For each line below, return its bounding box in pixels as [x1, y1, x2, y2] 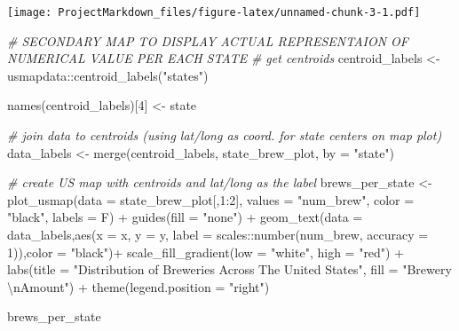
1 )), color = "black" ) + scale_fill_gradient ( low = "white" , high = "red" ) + [7, 242, 405, 261]
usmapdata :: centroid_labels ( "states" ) [7, 66, 209, 84]
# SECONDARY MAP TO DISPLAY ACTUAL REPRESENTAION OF [7, 31, 408, 50]
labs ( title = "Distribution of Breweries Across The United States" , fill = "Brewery [7, 260, 452, 279]
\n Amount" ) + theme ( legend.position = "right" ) [7, 277, 270, 296]
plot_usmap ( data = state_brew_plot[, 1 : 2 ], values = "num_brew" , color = [7, 190, 415, 209]
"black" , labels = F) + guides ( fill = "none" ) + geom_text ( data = [7, 208, 363, 226]
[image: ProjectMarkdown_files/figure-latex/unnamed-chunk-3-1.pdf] [7, 6, 421, 19]
